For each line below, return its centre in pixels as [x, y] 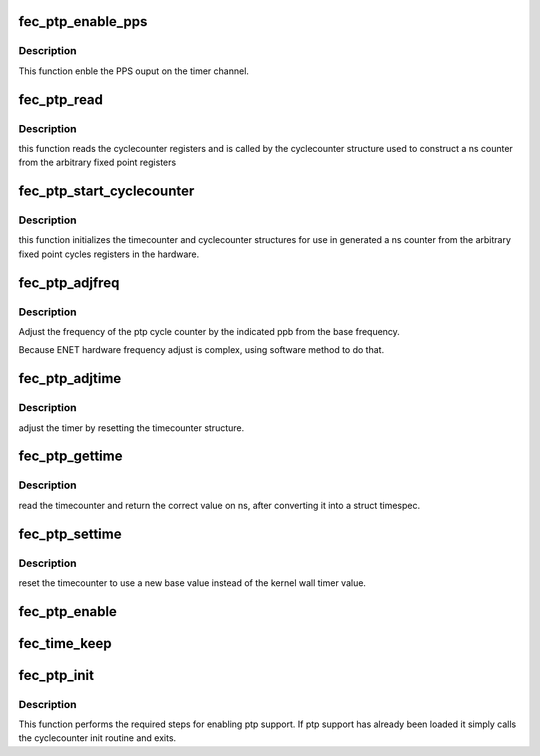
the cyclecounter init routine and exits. [97, 738]
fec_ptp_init [56, 675]
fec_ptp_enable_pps [83, 21]
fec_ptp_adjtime [70, 378]
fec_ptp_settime [70, 533]
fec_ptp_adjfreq [69, 282]
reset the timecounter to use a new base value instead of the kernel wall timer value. [192, 582]
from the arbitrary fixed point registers [97, 162]
